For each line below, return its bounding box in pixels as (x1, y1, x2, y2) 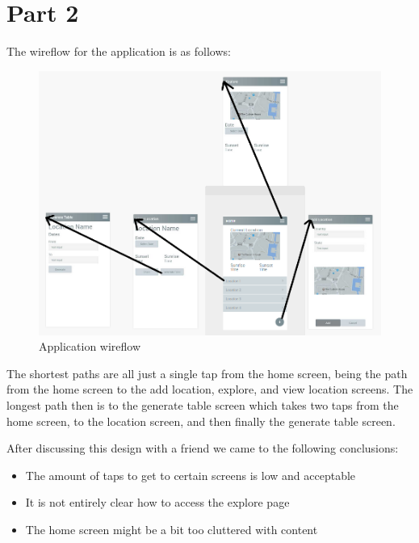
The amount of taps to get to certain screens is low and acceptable (25, 466, 356, 483)
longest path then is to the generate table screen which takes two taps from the (6, 397, 399, 414)
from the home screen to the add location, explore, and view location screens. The (6, 381, 413, 398)
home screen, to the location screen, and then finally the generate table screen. (6, 412, 396, 429)
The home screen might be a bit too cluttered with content (25, 520, 318, 537)
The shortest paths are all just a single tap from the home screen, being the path (6, 364, 408, 381)
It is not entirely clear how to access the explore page (25, 494, 290, 511)
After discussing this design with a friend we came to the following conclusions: (6, 440, 399, 457)
